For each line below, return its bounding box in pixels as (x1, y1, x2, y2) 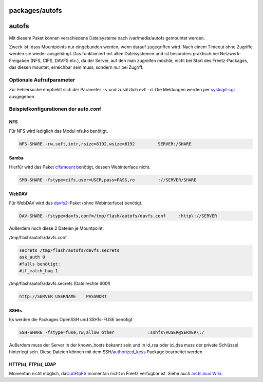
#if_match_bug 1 (19, 268, 58, 274)
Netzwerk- (220, 51, 241, 57)
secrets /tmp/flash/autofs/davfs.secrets (19, 247, 120, 253)
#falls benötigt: (19, 261, 61, 267)
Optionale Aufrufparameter (9, 76, 75, 83)
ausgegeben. (9, 93, 36, 100)
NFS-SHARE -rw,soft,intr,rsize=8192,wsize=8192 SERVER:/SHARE (19, 141, 192, 146)
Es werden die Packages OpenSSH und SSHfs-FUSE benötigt (9, 316, 132, 322)
